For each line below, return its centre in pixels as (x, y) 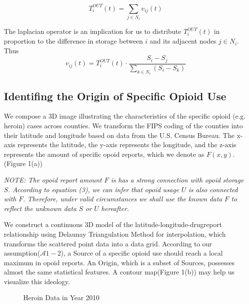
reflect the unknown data (40, 208)
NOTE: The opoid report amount (53, 179)
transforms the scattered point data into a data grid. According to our (108, 243)
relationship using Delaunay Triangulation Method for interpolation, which (115, 234)
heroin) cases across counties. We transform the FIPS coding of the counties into (124, 125)
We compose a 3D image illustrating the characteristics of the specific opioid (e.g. (125, 116)
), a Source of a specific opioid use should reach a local (142, 253)
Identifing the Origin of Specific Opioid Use (115, 96)
